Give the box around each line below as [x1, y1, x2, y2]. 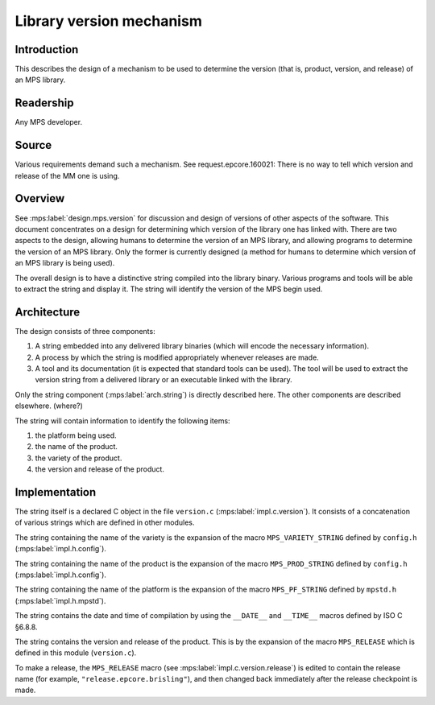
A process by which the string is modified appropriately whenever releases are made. [35, 352, 320, 362]
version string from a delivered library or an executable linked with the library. [35, 375, 293, 385]
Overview [14, 192, 65, 205]
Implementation [14, 485, 97, 499]
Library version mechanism [14, 12, 203, 30]
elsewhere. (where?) [14, 401, 84, 410]
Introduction [14, 43, 79, 56]
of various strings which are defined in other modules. [14, 517, 195, 527]
